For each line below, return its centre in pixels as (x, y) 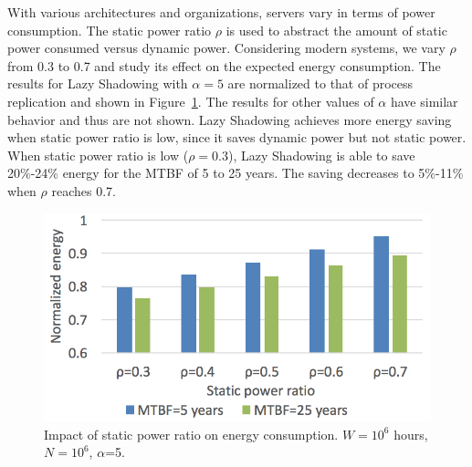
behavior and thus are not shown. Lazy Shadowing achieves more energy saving (230, 119)
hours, (411, 434)
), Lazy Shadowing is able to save (321, 155)
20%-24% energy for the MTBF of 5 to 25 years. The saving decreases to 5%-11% (236, 173)
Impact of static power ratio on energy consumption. (191, 434)
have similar (424, 101)
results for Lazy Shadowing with (98, 83)
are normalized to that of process (320, 83)
